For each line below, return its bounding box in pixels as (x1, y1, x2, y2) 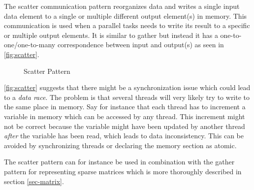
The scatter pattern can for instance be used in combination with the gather (4, 157, 235, 167)
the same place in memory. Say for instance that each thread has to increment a (4, 101, 246, 112)
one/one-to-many (4, 39, 56, 50)
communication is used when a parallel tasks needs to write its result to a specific (4, 20, 250, 31)
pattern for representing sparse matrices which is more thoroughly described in (4, 166, 242, 176)
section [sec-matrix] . (4, 176, 64, 186)
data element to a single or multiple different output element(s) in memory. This (4, 10, 247, 21)
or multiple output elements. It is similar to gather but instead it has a (4, 30, 218, 40)
